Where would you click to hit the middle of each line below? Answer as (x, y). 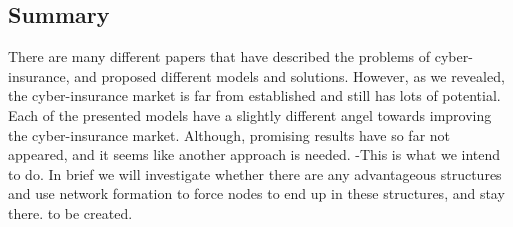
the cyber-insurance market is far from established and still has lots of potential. (254, 95)
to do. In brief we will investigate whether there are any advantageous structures (255, 173)
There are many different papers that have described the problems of (219, 56)
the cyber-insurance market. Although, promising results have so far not (229, 134)
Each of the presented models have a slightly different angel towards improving (250, 114)
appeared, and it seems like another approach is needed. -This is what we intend (254, 154)
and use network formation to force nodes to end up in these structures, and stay (256, 193)
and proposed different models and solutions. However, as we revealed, (289, 75)
